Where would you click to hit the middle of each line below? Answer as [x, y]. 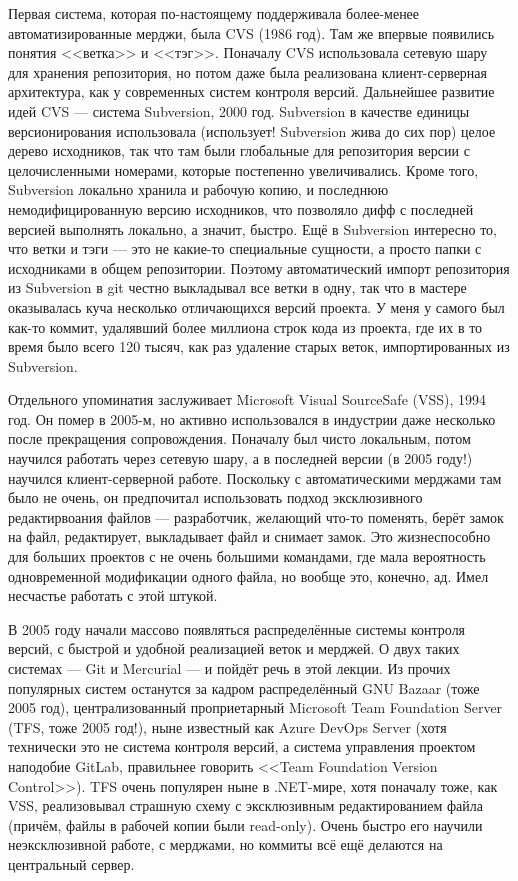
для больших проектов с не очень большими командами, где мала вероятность [247, 556]
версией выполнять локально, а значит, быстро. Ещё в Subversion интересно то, [252, 228]
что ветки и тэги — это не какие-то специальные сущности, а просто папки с [245, 248]
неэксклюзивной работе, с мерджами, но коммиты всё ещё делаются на [225, 844]
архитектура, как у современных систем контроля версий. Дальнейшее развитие [251, 91]
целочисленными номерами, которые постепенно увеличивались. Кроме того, [243, 169]
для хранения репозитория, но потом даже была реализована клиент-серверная [248, 71]
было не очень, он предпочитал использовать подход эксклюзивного [215, 497]
